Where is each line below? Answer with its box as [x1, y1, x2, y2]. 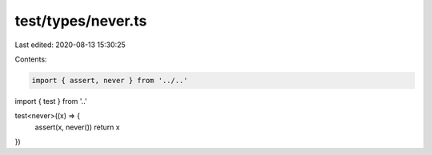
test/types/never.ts [14, 12, 147, 30]
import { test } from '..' [14, 96, 87, 105]
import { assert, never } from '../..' [31, 76, 188, 85]
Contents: [14, 54, 47, 64]
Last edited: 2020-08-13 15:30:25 [14, 40, 126, 50]
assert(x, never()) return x [34, 122, 120, 132]
